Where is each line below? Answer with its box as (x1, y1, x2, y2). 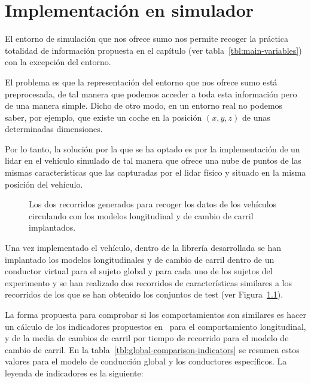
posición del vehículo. (5, 177, 83, 190)
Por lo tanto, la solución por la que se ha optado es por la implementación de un (5, 142, 300, 155)
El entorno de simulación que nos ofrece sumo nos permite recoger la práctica (5, 32, 288, 45)
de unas (242, 111, 270, 123)
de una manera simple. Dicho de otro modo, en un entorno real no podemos (5, 99, 283, 112)
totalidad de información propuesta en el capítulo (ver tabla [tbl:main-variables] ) (5, 44, 302, 56)
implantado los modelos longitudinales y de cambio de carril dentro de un (5, 253, 275, 265)
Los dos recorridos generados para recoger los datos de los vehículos (29, 198, 277, 210)
